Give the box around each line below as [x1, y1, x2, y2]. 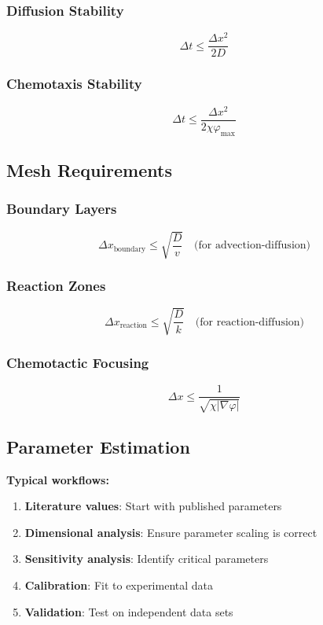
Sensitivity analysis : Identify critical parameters [24, 550, 269, 567]
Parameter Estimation [6, 434, 190, 458]
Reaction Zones [6, 275, 106, 295]
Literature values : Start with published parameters [24, 498, 282, 514]
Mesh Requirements [6, 157, 172, 182]
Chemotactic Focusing [6, 352, 149, 372]
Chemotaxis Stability [6, 74, 142, 94]
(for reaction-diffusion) [195, 316, 305, 328]
